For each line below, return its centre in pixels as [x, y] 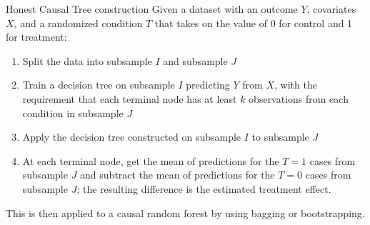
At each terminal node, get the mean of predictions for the [151, 160]
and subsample [195, 60]
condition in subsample [73, 112]
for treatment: [36, 37]
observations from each [299, 98]
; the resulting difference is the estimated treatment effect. [204, 188]
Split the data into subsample [87, 60]
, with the [295, 85]
